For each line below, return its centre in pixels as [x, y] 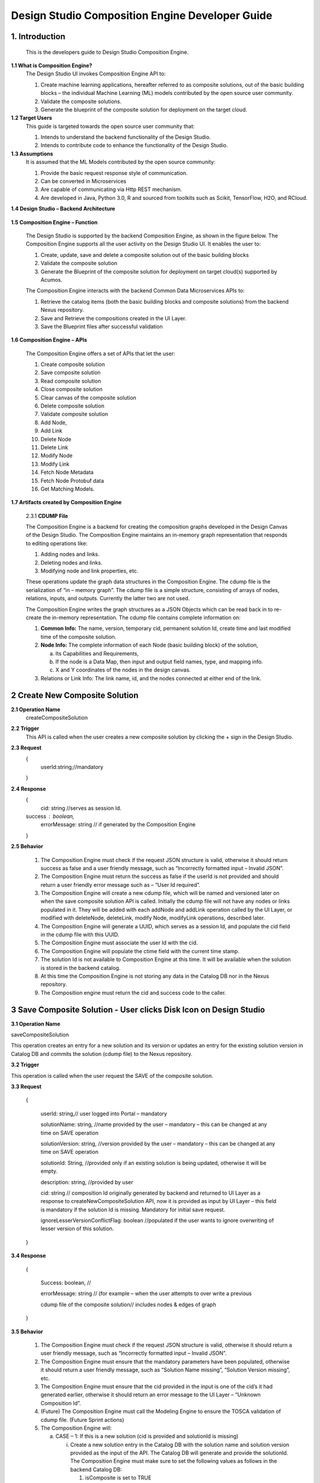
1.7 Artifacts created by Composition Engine [66, 502]
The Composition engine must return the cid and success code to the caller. [133, 992]
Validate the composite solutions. [81, 101]
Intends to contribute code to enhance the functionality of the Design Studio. [134, 145]
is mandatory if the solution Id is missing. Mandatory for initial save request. [133, 1210]
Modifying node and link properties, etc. [89, 571]
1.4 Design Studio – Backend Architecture [63, 209]
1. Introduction [38, 36]
